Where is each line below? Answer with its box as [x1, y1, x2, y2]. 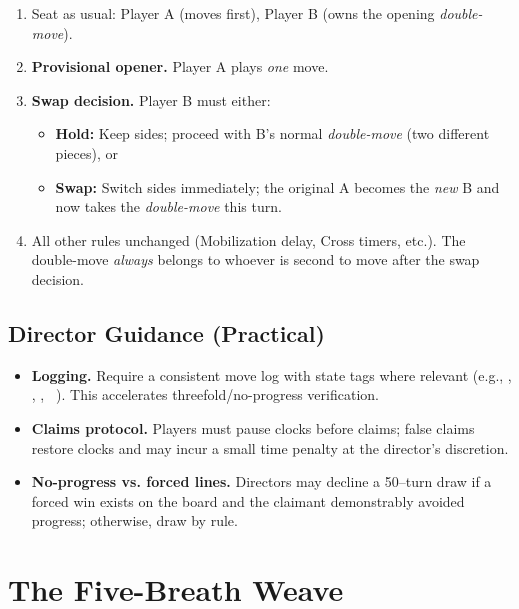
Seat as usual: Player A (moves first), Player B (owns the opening [31, 3, 435, 23]
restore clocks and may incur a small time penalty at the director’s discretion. [31, 437, 509, 458]
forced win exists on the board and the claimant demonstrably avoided [31, 490, 465, 511]
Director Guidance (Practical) [8, 317, 325, 348]
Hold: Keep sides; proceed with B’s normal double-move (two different [55, 123, 490, 144]
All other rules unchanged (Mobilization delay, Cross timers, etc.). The [31, 229, 466, 250]
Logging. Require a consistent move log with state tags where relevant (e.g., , [31, 364, 512, 385]
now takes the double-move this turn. [55, 196, 282, 217]
